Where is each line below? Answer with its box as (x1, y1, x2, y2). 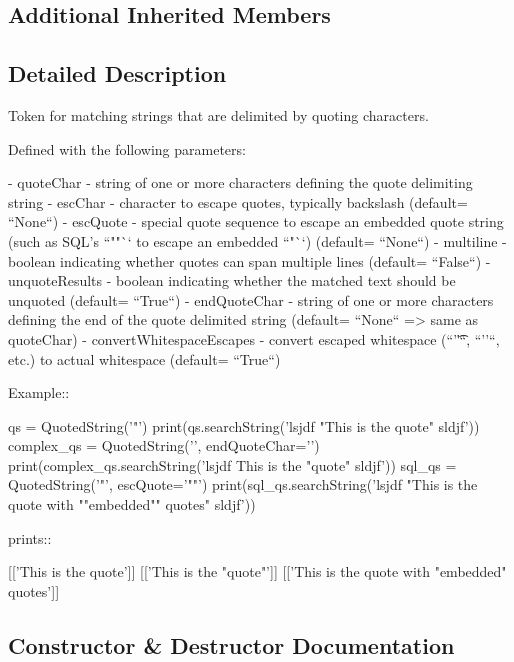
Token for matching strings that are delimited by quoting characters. (8, 104, 429, 125)
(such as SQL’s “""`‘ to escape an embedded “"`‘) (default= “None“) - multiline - (8, 230, 507, 251)
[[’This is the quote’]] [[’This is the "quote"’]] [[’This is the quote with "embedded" (8, 561, 507, 582)
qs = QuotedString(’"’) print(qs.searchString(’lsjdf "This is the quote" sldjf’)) (8, 415, 480, 436)
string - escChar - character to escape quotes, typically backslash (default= (8, 191, 468, 212)
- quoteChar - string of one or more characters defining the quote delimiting (8, 172, 473, 193)
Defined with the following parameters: (8, 138, 246, 159)
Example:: (8, 382, 70, 403)
